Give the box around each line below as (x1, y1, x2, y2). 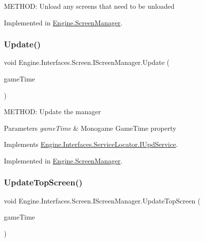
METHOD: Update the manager (4, 106, 101, 117)
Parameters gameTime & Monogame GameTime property (4, 122, 176, 133)
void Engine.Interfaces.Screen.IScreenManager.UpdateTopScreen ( (4, 195, 201, 205)
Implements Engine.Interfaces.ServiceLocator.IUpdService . (4, 139, 178, 149)
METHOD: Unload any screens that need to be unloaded (4, 1, 175, 11)
